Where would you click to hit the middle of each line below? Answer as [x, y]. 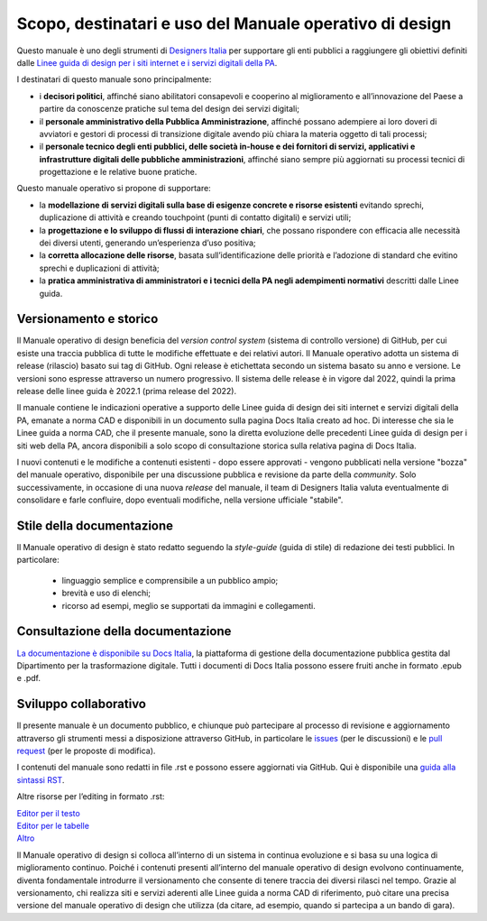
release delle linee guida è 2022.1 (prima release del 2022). [127, 391]
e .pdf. [28, 678]
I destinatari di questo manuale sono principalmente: [114, 79]
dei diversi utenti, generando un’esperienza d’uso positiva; [147, 243]
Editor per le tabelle [53, 825]
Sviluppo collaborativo [81, 704]
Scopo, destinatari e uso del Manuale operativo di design [234, 23]
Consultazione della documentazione [124, 631]
